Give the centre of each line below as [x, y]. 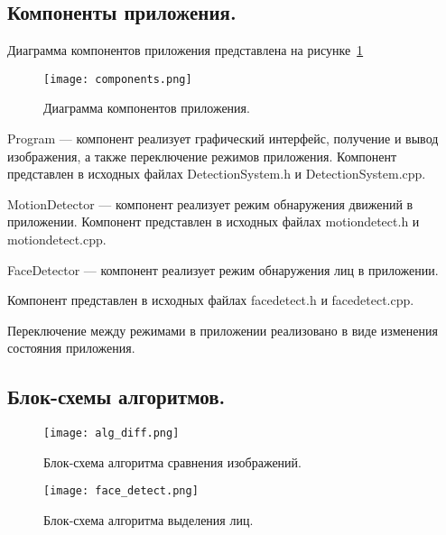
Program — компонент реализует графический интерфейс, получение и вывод [223, 138]
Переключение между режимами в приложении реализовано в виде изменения [223, 330]
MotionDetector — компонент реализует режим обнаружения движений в [210, 203]
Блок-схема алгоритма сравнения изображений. [172, 461]
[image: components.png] [118, 79]
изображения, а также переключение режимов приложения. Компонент [202, 156]
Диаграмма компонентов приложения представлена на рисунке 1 [186, 50]
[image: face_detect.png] [121, 491]
